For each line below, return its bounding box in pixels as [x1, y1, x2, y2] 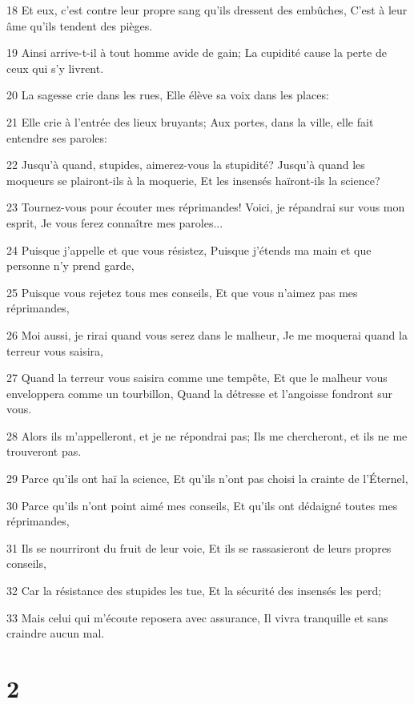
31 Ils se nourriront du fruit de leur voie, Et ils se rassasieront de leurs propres [6, 539, 392, 556]
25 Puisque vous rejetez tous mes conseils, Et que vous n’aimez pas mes [6, 284, 358, 300]
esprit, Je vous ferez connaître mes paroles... [6, 214, 223, 231]
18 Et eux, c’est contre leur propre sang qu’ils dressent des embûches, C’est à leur [6, 2, 408, 18]
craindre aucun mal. [6, 625, 105, 642]
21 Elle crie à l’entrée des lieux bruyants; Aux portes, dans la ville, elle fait [6, 113, 374, 130]
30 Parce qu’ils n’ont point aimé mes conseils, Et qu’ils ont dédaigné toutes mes [6, 497, 398, 513]
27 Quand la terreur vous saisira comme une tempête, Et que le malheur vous [6, 369, 388, 386]
